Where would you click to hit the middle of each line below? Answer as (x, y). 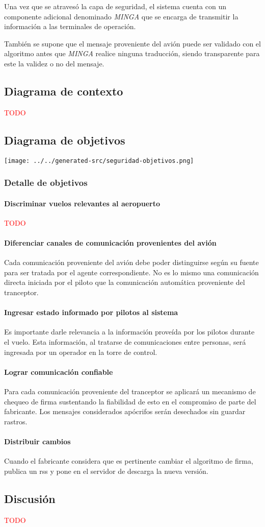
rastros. (16, 421)
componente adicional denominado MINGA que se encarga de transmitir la (121, 16)
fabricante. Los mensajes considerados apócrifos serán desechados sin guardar (125, 411)
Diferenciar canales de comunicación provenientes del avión (110, 243)
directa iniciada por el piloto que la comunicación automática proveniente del (125, 282)
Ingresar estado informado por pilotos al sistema (91, 312)
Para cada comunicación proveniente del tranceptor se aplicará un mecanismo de (130, 391)
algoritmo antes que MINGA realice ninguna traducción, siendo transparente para (132, 53)
